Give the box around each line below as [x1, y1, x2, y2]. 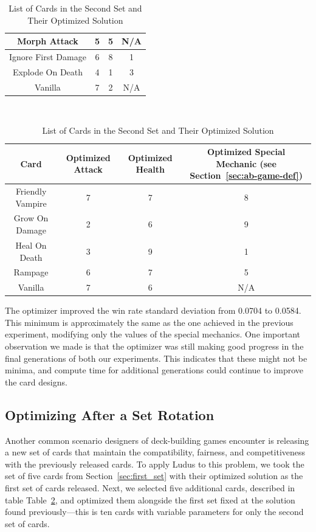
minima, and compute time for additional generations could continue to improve [5, 364, 303, 376]
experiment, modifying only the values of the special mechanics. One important [5, 328, 301, 340]
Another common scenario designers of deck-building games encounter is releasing [5, 434, 309, 446]
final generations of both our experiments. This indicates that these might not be [5, 351, 307, 364]
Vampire [15, 196, 47, 209]
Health [136, 163, 165, 176]
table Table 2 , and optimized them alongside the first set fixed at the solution [5, 493, 295, 506]
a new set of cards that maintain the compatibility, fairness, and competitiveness [5, 446, 306, 458]
